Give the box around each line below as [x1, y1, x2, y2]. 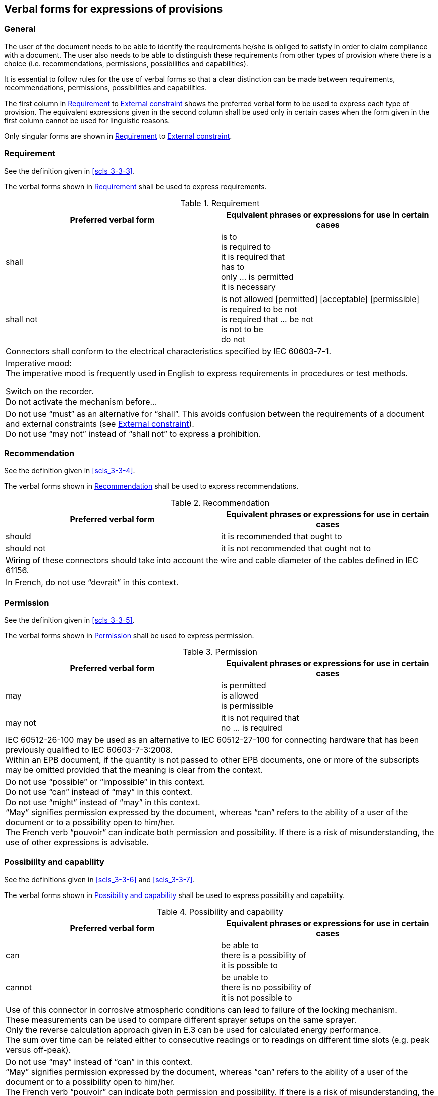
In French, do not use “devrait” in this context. [6, 577, 179, 588]
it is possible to [221, 960, 278, 970]
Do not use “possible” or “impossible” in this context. [6, 777, 205, 787]
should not [6, 543, 46, 554]
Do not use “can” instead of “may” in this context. [6, 787, 192, 798]
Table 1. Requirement [180, 197, 260, 208]
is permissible [221, 701, 273, 711]
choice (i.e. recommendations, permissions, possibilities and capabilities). [4, 59, 248, 68]
